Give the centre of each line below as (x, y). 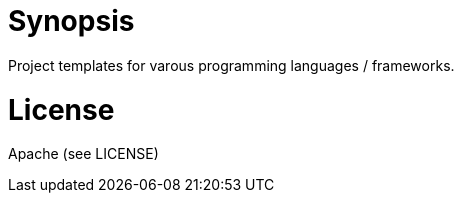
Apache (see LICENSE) (83, 154)
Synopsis (71, 21)
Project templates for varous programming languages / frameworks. (231, 65)
